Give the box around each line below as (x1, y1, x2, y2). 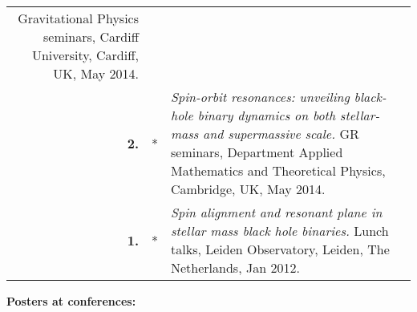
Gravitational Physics (18, 9, 139, 27)
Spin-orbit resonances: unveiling (171, 87, 350, 106)
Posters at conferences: (6, 293, 136, 309)
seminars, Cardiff (43, 27, 139, 46)
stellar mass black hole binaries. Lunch (171, 221, 389, 240)
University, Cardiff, (31, 46, 139, 64)
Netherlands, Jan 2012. (171, 258, 300, 277)
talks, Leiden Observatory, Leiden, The (171, 240, 390, 258)
